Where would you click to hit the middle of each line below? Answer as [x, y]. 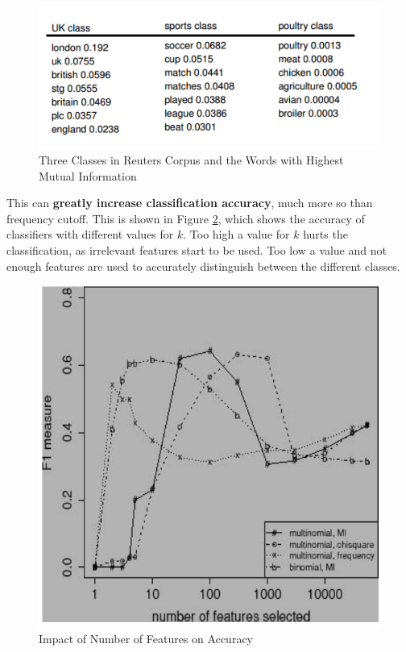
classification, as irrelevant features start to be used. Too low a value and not [197, 250]
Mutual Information [88, 175]
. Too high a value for [236, 234]
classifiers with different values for [90, 234]
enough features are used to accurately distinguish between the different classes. [203, 266]
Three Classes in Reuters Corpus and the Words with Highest [191, 160]
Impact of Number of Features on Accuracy [146, 638]
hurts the [325, 234]
